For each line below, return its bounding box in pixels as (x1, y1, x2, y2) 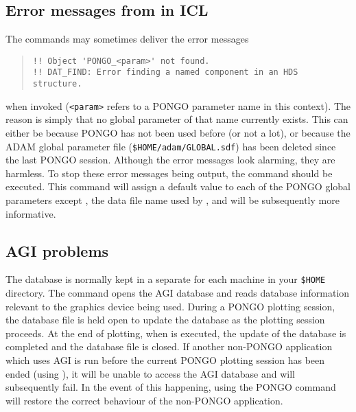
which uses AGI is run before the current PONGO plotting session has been (5, 353, 325, 367)
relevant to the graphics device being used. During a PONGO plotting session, (5, 299, 335, 313)
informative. (5, 206, 56, 220)
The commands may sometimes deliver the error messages (5, 32, 249, 46)
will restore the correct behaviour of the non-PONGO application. (5, 393, 283, 407)
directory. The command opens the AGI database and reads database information (5, 286, 350, 300)
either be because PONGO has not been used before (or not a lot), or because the (5, 126, 351, 140)
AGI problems (5, 240, 109, 261)
